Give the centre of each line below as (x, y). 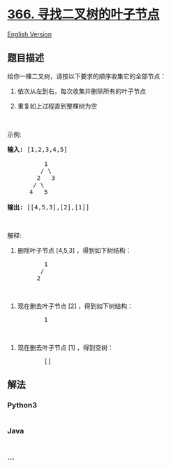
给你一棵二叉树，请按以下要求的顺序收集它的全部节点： (87, 76)
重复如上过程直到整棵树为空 (57, 106)
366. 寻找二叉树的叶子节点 (83, 14)
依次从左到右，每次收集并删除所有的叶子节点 (82, 91)
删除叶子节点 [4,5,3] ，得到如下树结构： (74, 250)
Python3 (22, 405)
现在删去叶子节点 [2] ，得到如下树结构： (75, 306)
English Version (30, 34)
